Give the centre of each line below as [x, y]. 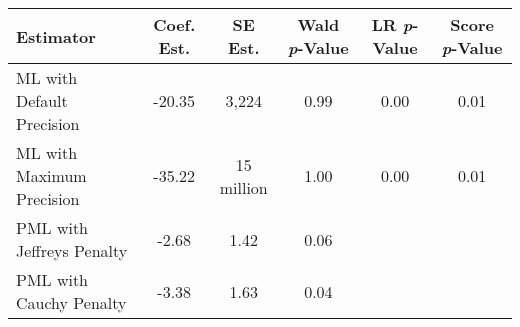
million [243, 187]
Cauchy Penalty [71, 302]
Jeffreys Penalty [72, 250]
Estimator [56, 36]
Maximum [51, 175]
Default [42, 100]
